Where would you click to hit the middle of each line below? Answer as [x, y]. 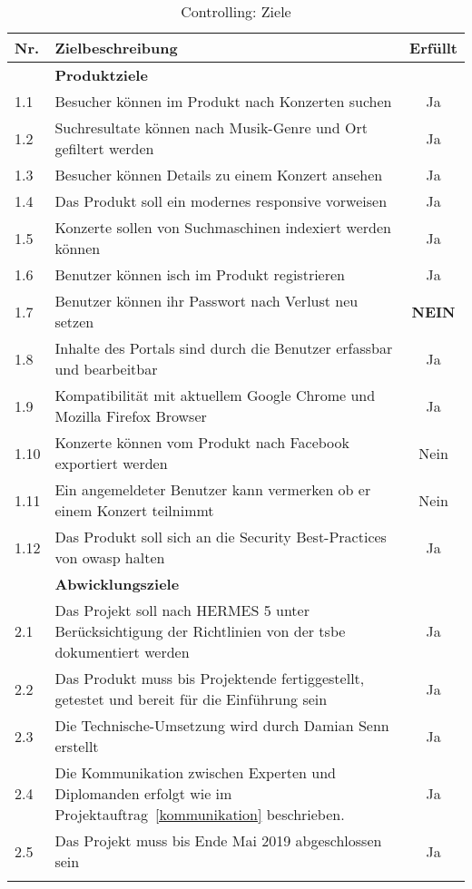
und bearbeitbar [106, 369]
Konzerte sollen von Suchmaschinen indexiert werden [223, 227]
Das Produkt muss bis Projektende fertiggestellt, [210, 678]
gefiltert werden [104, 148]
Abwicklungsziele [117, 584]
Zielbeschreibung [116, 48]
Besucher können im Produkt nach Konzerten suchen [223, 101]
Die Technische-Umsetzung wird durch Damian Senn [222, 725]
